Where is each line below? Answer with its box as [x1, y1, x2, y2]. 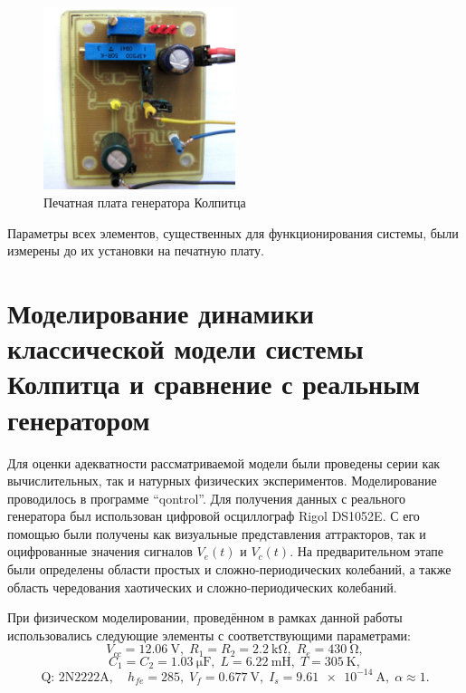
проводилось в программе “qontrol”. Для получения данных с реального [7, 488, 406, 507]
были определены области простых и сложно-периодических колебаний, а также [7, 560, 452, 579]
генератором [7, 400, 150, 438]
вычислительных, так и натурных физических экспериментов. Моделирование [7, 471, 437, 490]
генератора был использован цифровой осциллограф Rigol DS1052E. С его [7, 506, 420, 525]
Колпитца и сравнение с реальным [7, 365, 421, 402]
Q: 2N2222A [41, 670, 109, 684]
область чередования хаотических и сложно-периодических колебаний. [7, 577, 397, 596]
